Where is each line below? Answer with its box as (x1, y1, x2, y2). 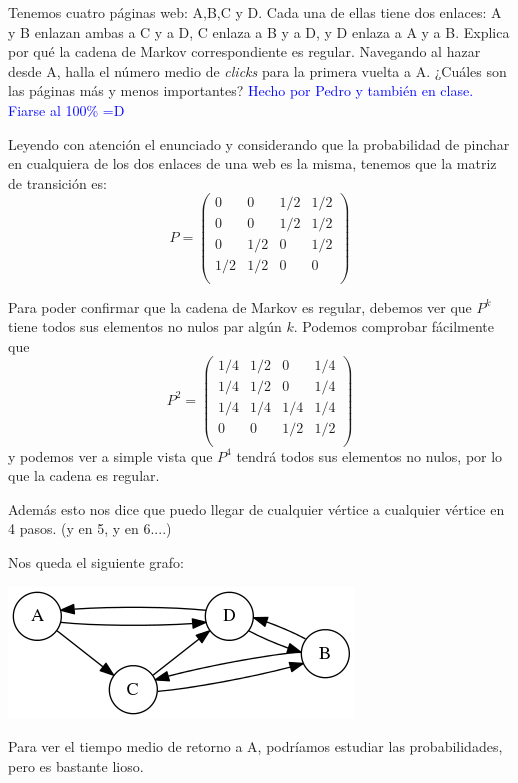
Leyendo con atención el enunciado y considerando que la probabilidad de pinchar (8, 133, 510, 154)
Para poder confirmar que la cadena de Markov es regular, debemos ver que (8, 296, 472, 317)
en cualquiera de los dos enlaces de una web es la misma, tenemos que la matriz (8, 153, 497, 174)
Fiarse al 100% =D (8, 99, 125, 120)
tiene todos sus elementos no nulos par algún (8, 316, 282, 337)
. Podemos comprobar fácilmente (293, 316, 494, 337)
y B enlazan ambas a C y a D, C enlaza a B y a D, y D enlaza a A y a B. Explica (8, 21, 510, 42)
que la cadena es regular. (8, 465, 160, 486)
